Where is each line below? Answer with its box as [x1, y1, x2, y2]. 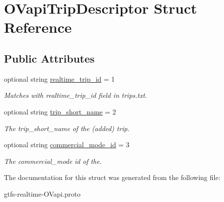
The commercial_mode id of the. [4, 156, 102, 166]
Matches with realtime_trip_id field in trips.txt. [4, 90, 147, 100]
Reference [4, 17, 72, 37]
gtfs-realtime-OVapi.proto [4, 188, 81, 199]
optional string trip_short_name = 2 [4, 106, 116, 116]
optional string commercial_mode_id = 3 [4, 139, 130, 150]
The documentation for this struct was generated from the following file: [4, 172, 221, 182]
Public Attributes [4, 50, 95, 66]
